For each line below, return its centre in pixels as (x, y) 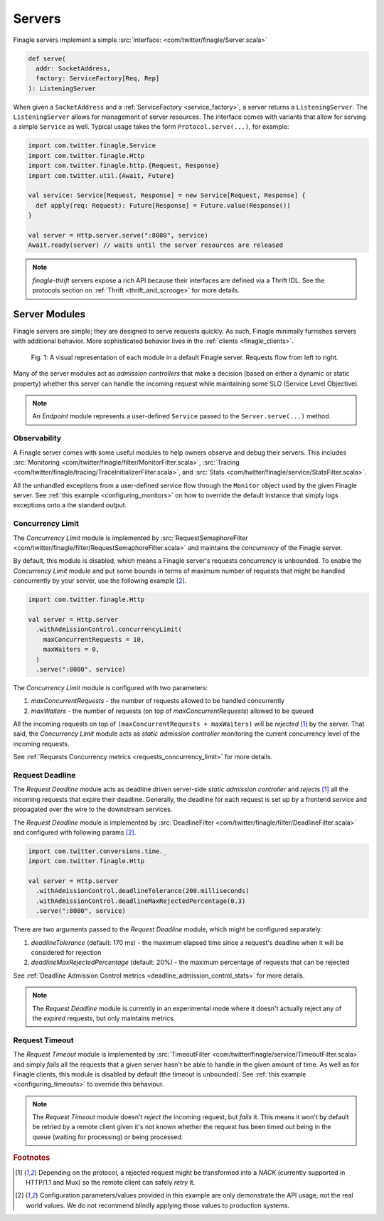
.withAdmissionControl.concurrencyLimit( (109, 629)
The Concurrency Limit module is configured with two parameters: (111, 687)
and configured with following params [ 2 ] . (75, 832)
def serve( (47, 58)
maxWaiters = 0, (71, 650)
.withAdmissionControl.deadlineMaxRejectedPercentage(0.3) (141, 901)
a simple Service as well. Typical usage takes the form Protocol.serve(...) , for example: (151, 127)
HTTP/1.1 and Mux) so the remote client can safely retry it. (111, 1182)
